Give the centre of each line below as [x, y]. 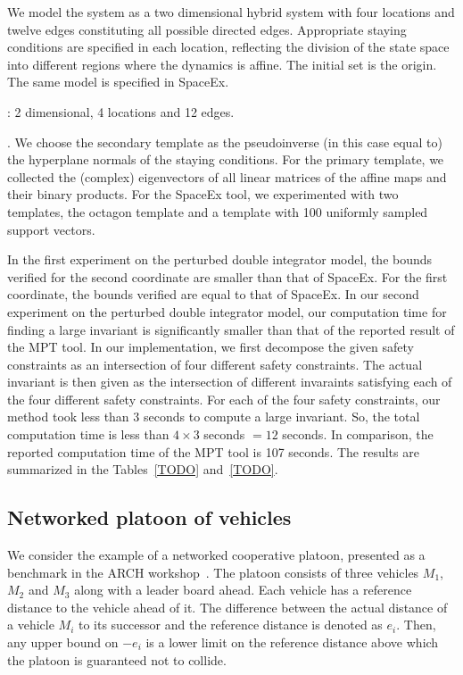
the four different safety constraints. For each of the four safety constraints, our [224, 399]
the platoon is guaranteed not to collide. [117, 659]
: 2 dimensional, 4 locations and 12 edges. [121, 111]
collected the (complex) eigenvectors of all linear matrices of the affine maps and [227, 176]
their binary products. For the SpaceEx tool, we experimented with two [203, 194]
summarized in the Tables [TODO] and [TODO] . [143, 469]
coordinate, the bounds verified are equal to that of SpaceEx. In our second [213, 294]
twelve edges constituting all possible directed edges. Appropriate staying [207, 29]
